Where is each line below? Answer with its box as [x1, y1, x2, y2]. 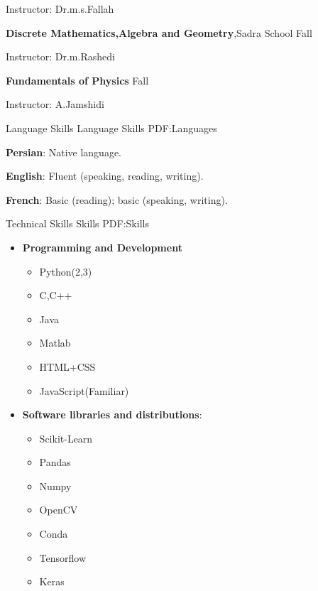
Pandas [39, 455, 71, 470]
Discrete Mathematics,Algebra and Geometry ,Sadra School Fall [6, 25, 312, 40]
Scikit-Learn [39, 430, 93, 445]
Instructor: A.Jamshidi [6, 97, 104, 112]
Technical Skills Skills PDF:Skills [6, 216, 149, 231]
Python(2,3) [39, 264, 92, 278]
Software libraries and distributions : [22, 407, 202, 422]
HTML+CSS [39, 359, 96, 374]
